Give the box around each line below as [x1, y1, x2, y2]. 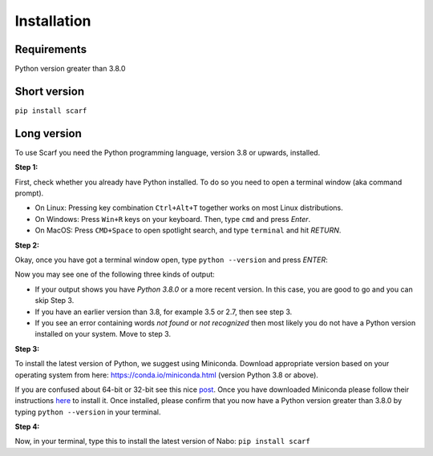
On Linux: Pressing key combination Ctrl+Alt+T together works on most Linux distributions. [34, 203, 344, 212]
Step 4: [14, 422, 40, 432]
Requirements [14, 42, 87, 56]
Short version [14, 84, 85, 98]
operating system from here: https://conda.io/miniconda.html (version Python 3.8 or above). [14, 369, 318, 380]
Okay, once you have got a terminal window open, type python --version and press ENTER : [14, 255, 328, 264]
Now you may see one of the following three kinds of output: [14, 269, 216, 280]
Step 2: [14, 240, 40, 250]
